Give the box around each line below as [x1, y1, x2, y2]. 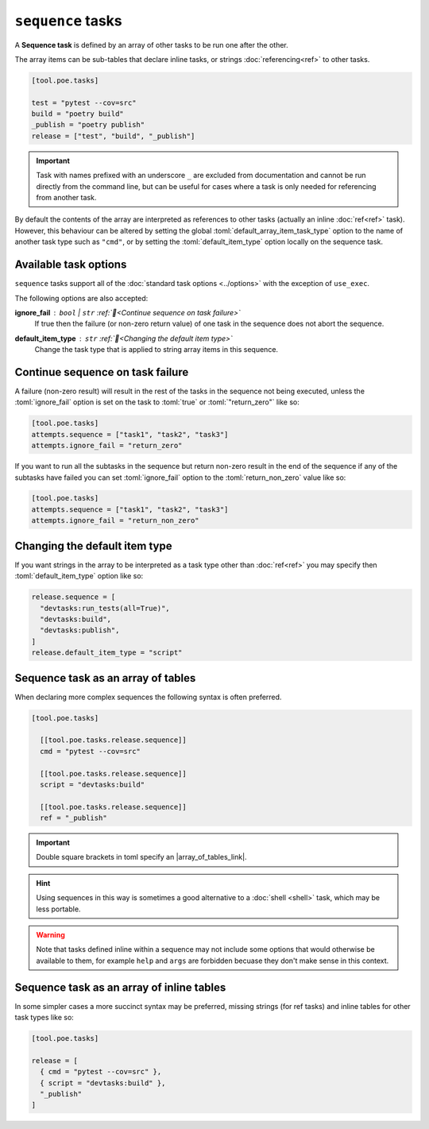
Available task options [14, 258, 127, 272]
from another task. [36, 193, 97, 203]
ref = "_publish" [40, 814, 107, 822]
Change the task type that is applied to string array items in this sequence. [34, 345, 278, 354]
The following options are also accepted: [14, 293, 149, 303]
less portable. [36, 904, 81, 914]
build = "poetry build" [31, 110, 125, 118]
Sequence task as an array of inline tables [14, 980, 226, 994]
